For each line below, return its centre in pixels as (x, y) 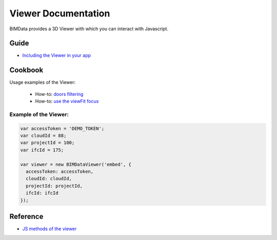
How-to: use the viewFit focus (67, 101)
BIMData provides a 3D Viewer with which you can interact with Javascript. (89, 29)
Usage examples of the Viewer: (43, 83)
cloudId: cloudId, (49, 179)
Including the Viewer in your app (57, 55)
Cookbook (26, 70)
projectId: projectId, (54, 186)
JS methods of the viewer (50, 229)
